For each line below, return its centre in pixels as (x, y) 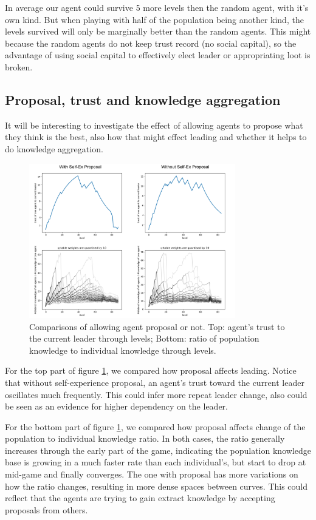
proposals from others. (46, 509)
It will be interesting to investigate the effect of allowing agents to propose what (154, 125)
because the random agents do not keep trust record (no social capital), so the (151, 43)
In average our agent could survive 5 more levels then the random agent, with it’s (157, 7)
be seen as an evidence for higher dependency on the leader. (116, 406)
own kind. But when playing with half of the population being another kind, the (154, 19)
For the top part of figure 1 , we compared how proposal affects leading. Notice (151, 370)
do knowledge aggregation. (54, 148)
